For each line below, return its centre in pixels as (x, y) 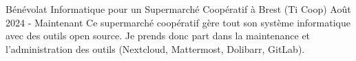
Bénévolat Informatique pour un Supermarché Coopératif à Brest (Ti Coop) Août (178, 9)
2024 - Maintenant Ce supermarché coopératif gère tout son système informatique (178, 22)
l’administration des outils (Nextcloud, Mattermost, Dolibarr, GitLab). (155, 48)
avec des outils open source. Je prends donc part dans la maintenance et (158, 36)
